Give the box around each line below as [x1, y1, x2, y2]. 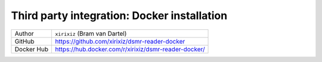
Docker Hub [14, 45, 49, 53]
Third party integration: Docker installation [11, 9, 228, 22]
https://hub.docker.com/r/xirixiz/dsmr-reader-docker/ [54, 45, 205, 53]
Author [14, 29, 34, 38]
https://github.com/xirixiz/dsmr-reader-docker [54, 37, 185, 45]
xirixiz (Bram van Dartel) [54, 29, 127, 38]
